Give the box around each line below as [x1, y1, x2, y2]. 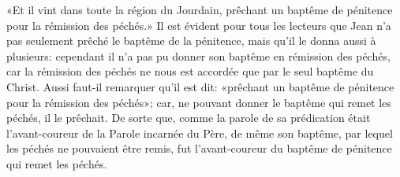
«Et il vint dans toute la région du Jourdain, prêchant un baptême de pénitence [6, 2, 393, 17]
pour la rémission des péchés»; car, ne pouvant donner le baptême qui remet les [6, 94, 391, 110]
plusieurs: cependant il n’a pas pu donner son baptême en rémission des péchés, [6, 47, 391, 64]
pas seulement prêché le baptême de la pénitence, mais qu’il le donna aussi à [6, 32, 376, 49]
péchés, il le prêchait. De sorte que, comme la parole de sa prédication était [6, 109, 371, 126]
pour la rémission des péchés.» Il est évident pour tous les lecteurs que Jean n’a [6, 17, 391, 33]
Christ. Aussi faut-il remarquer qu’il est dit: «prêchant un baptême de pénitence [6, 78, 394, 94]
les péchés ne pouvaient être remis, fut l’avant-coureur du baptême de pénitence [6, 140, 392, 157]
